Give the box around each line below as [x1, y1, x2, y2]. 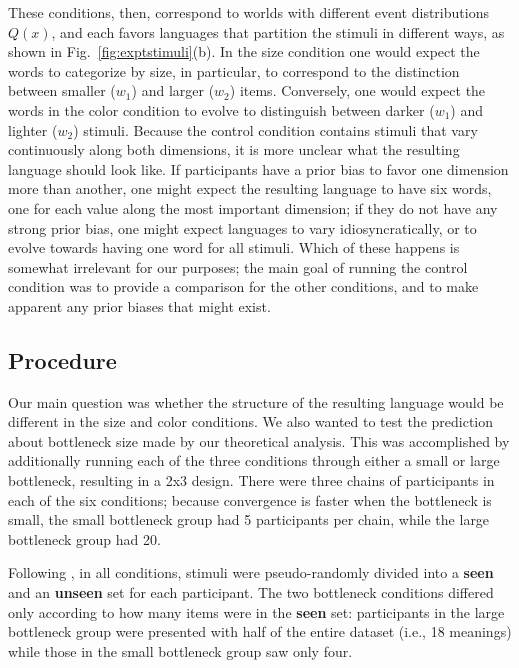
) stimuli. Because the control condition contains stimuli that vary [73, 119, 478, 140]
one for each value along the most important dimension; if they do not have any [8, 197, 498, 218]
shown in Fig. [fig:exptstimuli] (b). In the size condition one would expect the [8, 41, 480, 62]
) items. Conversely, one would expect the [229, 80, 486, 101]
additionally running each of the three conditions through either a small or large [8, 450, 500, 471]
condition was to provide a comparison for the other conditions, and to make [8, 276, 479, 297]
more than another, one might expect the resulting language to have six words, [8, 178, 492, 199]
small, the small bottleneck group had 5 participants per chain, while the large [8, 509, 490, 530]
